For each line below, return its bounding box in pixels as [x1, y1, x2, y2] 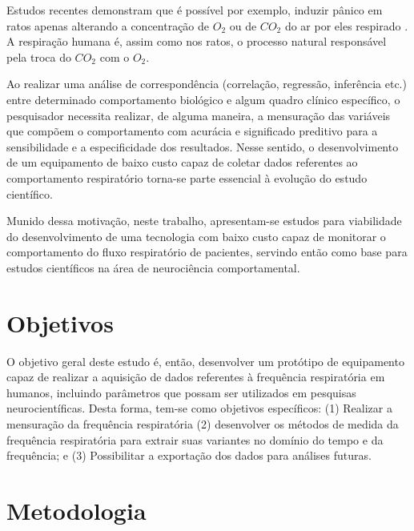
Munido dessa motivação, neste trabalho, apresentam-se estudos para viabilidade [6, 212, 402, 229]
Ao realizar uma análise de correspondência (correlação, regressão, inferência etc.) [6, 75, 407, 92]
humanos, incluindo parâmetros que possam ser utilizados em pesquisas [6, 384, 356, 400]
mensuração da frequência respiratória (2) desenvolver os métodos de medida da [6, 416, 399, 432]
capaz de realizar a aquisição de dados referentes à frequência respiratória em [6, 368, 385, 385]
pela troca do [6, 48, 71, 65]
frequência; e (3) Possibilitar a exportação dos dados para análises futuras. [6, 447, 372, 464]
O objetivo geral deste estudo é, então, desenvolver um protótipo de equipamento [6, 352, 404, 369]
